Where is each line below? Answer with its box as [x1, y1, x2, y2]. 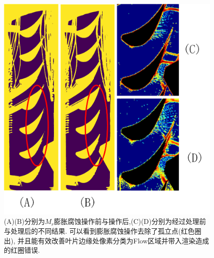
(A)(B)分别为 [4, 216, 45, 226]
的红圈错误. [4, 245, 40, 255]
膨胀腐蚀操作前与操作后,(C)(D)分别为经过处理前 [54, 216, 206, 226]
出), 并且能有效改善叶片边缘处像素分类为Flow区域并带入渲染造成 [4, 235, 209, 245]
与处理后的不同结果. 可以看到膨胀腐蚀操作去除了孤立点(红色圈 [4, 226, 201, 236]
